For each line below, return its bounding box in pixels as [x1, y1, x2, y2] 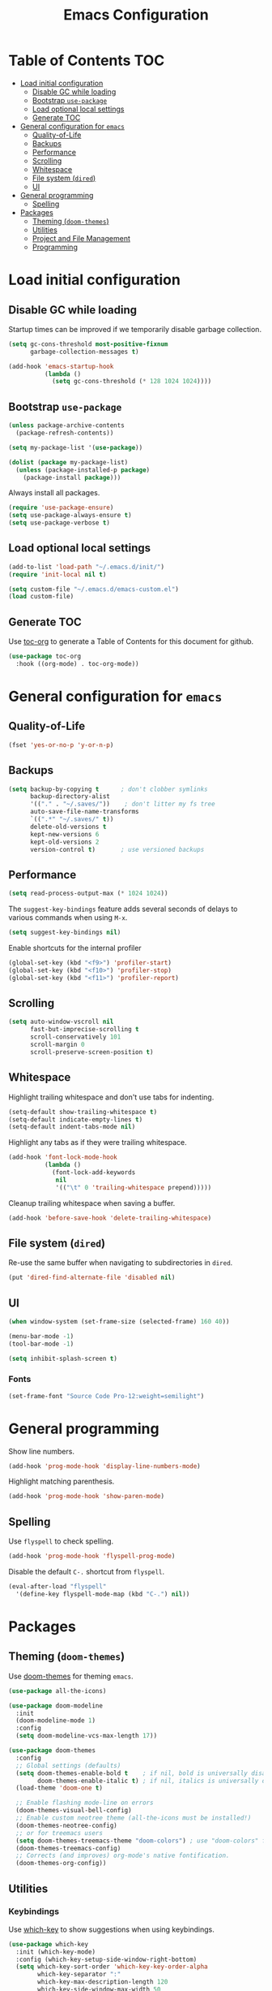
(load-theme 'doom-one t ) [15, 1784, 104, 1792]
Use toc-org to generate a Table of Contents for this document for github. [8, 637, 254, 646]
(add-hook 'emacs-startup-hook [8, 362, 114, 370]
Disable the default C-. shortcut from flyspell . [8, 1567, 165, 1577]
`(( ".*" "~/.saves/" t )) [29, 815, 114, 823]
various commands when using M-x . [8, 913, 128, 922]
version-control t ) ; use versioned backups [29, 845, 205, 853]
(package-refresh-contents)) [15, 429, 114, 437]
